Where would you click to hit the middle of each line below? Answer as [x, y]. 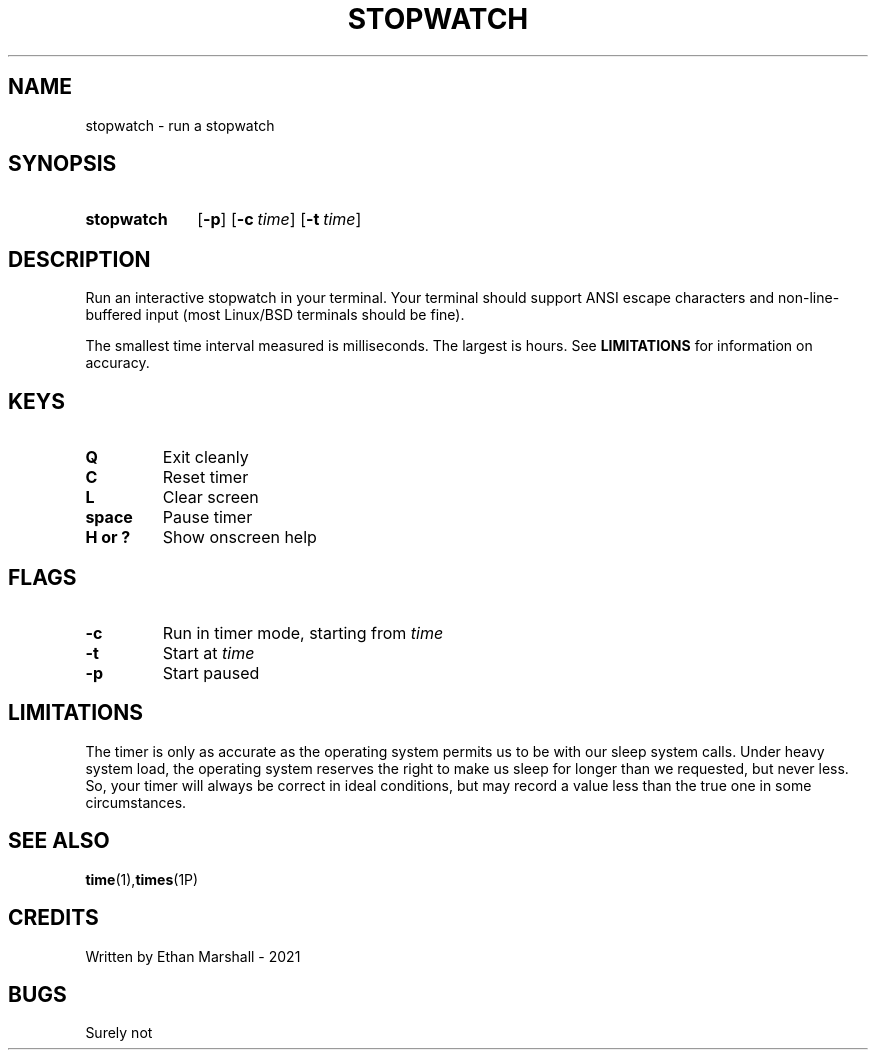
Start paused [211, 672]
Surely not [119, 1033]
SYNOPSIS [62, 164]
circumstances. [136, 802]
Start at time [208, 652]
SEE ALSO [59, 841]
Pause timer [207, 517]
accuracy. [117, 363]
